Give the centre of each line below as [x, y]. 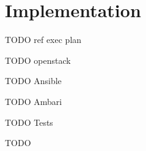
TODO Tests [29, 122]
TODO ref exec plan [43, 40]
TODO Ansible [33, 81]
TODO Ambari [34, 101]
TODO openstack [38, 60]
